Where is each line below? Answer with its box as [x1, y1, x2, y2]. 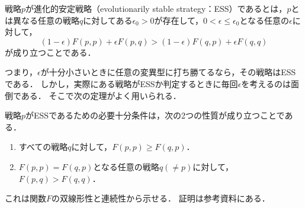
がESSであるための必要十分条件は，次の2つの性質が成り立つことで [25, 109, 285, 121]
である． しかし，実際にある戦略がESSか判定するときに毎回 [5, 77, 238, 89]
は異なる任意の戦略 [5, 14, 79, 26]
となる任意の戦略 [93, 160, 159, 172]
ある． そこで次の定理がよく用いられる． [21, 89, 181, 101]
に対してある [83, 14, 133, 26]
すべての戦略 [18, 140, 68, 153]
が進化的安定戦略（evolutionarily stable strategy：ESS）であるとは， [25, 2, 287, 14]
